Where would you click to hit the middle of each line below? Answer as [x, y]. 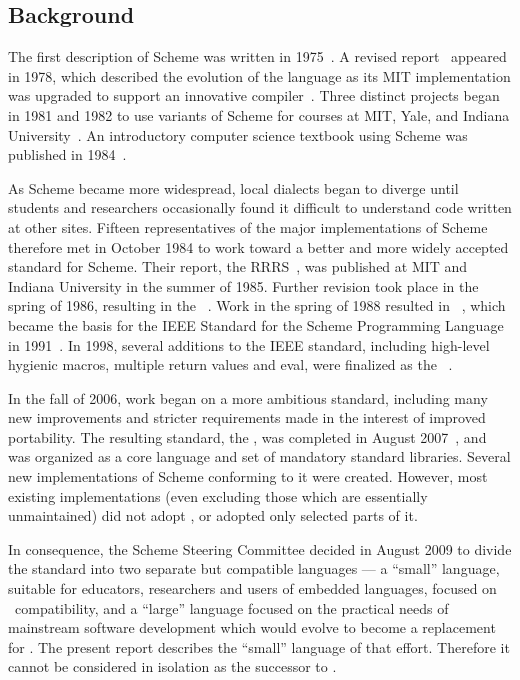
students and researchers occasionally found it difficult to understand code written [260, 207]
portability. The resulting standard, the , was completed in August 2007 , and [247, 436]
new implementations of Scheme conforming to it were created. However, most [248, 476]
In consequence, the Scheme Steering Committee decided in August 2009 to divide [260, 548]
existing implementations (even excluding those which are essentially [218, 495]
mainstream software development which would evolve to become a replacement [252, 627]
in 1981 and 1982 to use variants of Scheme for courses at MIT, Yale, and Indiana [259, 114]
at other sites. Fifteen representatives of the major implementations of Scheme [248, 226]
